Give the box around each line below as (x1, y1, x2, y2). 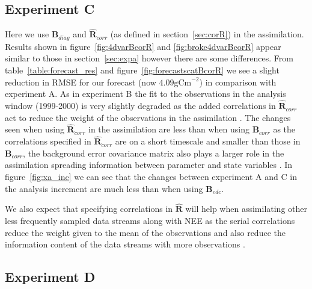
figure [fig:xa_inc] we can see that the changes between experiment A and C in (5, 170, 297, 183)
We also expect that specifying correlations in (5, 202, 173, 215)
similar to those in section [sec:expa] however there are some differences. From (5, 52, 293, 64)
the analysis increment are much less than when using (5, 182, 203, 194)
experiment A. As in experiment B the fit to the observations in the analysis (5, 87, 286, 100)
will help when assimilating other (185, 202, 307, 215)
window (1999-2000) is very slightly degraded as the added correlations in (5, 99, 276, 112)
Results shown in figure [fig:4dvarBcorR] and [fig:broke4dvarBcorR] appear (5, 40, 281, 52)
